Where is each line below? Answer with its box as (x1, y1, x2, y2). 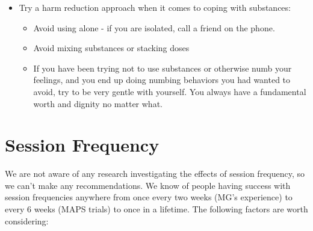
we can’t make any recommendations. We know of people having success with (5, 179, 291, 191)
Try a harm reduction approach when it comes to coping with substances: (19, 1, 291, 13)
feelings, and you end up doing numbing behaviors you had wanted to (33, 73, 291, 86)
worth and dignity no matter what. (33, 97, 163, 109)
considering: (5, 214, 49, 227)
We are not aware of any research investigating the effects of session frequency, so (5, 167, 305, 180)
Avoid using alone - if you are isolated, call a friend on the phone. (33, 21, 275, 34)
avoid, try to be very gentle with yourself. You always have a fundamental (33, 85, 306, 97)
